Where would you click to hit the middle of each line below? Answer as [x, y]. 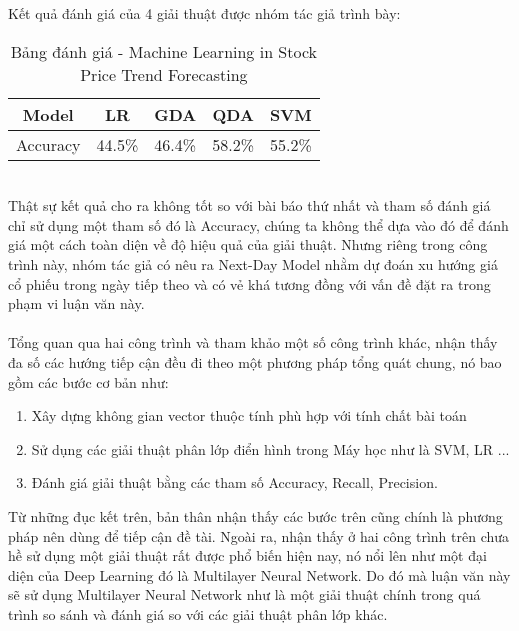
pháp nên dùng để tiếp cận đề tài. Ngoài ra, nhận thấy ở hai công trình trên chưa [259, 535]
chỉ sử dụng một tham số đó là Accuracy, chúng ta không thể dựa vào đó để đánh [258, 224]
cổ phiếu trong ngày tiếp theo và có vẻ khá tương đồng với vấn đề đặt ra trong [249, 283]
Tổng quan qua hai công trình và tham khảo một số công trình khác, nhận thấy [253, 342]
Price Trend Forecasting [164, 74]
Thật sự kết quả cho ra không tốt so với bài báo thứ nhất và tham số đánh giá [249, 205]
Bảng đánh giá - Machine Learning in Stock [164, 51]
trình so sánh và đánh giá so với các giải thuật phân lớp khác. [198, 613]
